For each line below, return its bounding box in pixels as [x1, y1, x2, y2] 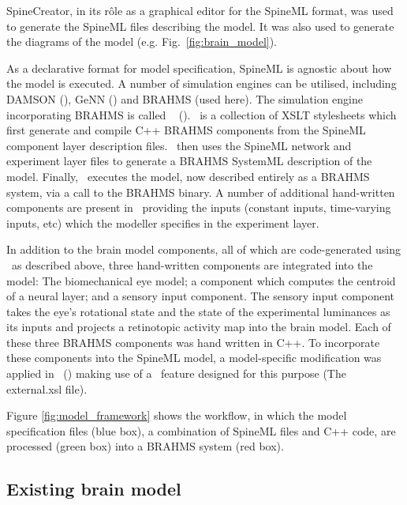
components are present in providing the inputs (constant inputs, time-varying [6, 199, 391, 216]
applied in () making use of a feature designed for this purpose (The [6, 365, 346, 382]
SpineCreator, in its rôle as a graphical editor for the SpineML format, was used [6, 2, 394, 18]
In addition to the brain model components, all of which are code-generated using [6, 241, 401, 258]
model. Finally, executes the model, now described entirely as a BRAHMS [6, 168, 370, 184]
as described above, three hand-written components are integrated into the [11, 256, 373, 273]
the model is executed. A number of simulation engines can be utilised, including [6, 75, 397, 92]
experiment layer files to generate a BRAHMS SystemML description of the [6, 153, 372, 169]
